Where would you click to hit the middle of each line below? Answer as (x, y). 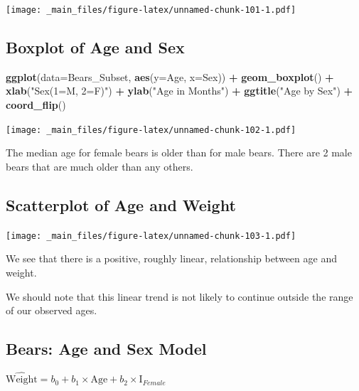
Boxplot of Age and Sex (95, 47)
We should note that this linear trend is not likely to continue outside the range (179, 296)
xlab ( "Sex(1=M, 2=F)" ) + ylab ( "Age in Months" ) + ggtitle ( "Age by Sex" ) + (179, 91)
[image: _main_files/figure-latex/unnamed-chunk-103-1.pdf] (151, 236)
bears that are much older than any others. (100, 166)
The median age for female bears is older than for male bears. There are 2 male (179, 152)
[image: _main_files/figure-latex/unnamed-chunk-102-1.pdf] (151, 130)
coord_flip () (36, 105)
